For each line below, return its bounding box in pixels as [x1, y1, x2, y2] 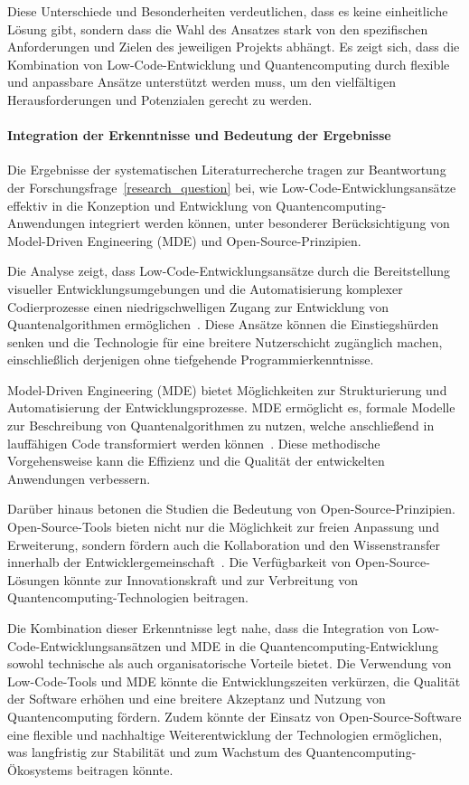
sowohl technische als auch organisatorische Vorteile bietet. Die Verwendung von [7, 654, 452, 673]
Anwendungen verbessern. [7, 468, 151, 487]
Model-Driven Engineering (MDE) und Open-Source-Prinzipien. [7, 231, 361, 250]
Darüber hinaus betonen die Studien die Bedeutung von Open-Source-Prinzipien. [7, 499, 455, 518]
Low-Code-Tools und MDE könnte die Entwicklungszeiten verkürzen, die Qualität [7, 671, 461, 690]
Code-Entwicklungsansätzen [7, 636, 162, 655]
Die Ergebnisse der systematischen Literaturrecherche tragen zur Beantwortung [7, 160, 446, 179]
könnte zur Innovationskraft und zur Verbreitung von [63, 570, 358, 589]
